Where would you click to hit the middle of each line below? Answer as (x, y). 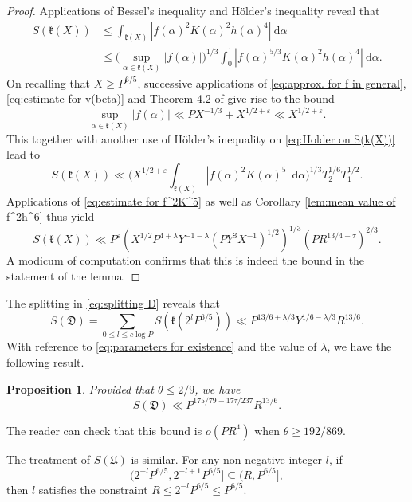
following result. (45, 362)
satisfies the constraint (93, 489)
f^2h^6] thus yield (51, 216)
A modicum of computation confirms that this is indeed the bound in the (186, 260)
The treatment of (49, 459)
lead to (23, 154)
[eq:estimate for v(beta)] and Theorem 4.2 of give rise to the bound (171, 98)
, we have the (359, 346)
